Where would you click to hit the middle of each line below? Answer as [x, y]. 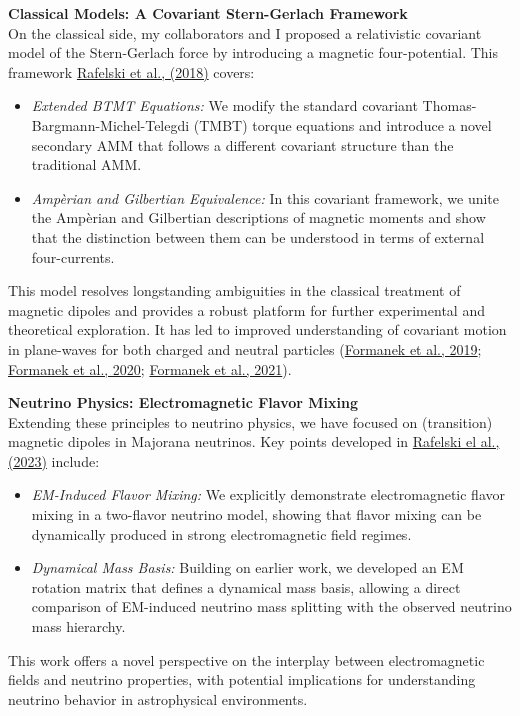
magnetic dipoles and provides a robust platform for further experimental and [246, 309]
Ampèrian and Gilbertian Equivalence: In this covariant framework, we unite [265, 197]
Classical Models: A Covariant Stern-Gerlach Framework [208, 13]
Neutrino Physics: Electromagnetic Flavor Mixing [183, 402]
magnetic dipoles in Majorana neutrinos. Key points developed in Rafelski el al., [254, 441]
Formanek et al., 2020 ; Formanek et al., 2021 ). [150, 368]
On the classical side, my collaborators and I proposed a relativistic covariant [245, 32]
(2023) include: [54, 460]
